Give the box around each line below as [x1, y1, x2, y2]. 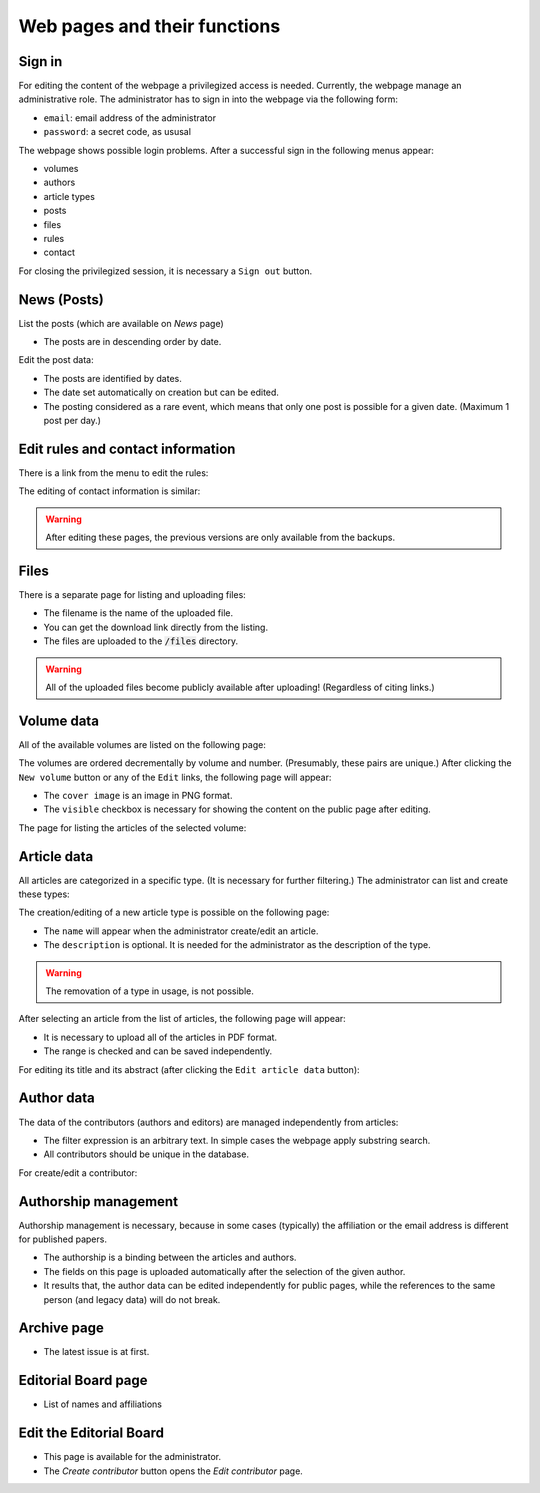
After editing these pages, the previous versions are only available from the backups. [45, 531, 396, 544]
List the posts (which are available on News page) [18, 317, 224, 329]
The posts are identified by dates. [43, 372, 182, 384]
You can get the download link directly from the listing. [43, 621, 269, 633]
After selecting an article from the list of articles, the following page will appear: [18, 1013, 347, 1025]
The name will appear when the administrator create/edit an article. [43, 925, 319, 937]
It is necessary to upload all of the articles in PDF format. [43, 1031, 278, 1043]
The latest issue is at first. [43, 1346, 150, 1358]
